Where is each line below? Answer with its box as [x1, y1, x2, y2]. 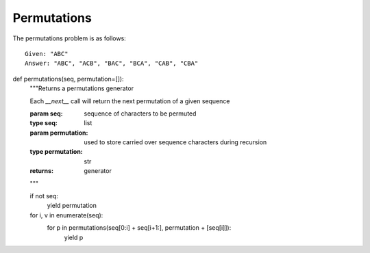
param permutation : [29, 129, 88, 137]
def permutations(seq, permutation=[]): [12, 75, 124, 83]
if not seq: [29, 192, 58, 200]
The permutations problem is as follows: [12, 34, 126, 42]
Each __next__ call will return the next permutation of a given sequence [29, 96, 230, 105]
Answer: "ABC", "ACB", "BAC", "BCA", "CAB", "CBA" [25, 59, 199, 68]
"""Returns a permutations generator [29, 84, 134, 92]
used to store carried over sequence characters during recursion [84, 138, 267, 146]
